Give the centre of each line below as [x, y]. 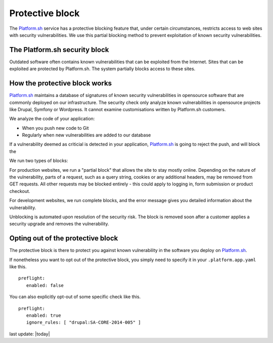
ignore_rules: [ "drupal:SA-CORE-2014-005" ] [83, 323]
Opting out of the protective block [64, 238]
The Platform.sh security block [59, 50]
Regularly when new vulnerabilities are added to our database [86, 135]
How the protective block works [61, 83]
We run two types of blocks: [39, 161]
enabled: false [45, 285]
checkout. [20, 191]
